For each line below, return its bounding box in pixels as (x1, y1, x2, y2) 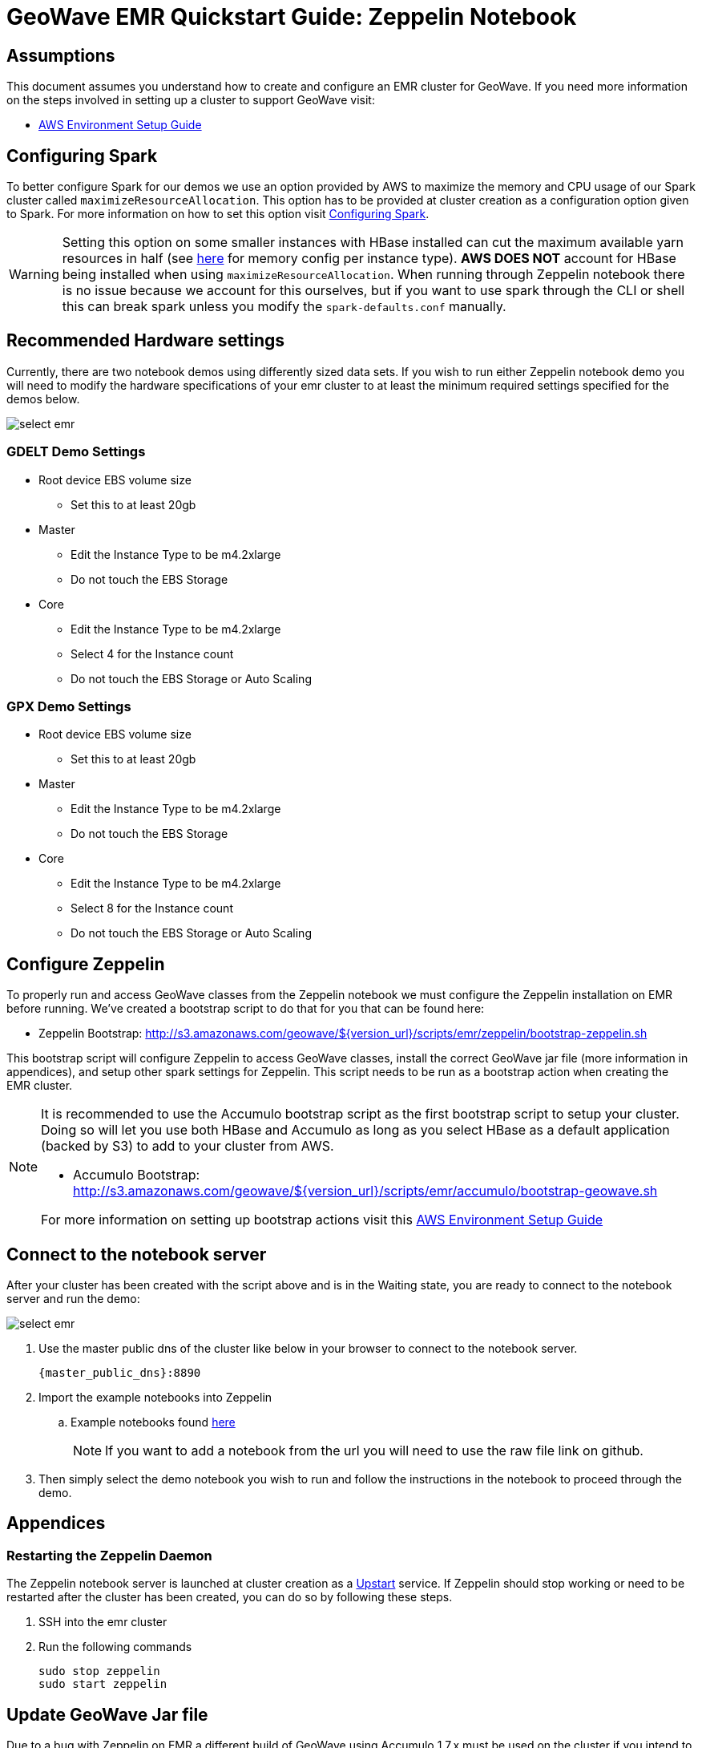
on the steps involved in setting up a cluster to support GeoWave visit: (6, 93, 375, 107)
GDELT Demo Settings (6, 443, 146, 460)
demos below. (6, 391, 80, 406)
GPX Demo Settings (6, 698, 131, 714)
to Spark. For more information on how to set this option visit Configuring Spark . (6, 207, 430, 221)
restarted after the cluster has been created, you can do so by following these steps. (6, 1590, 453, 1604)
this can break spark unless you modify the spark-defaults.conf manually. (62, 298, 506, 315)
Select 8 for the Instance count (71, 901, 233, 916)
